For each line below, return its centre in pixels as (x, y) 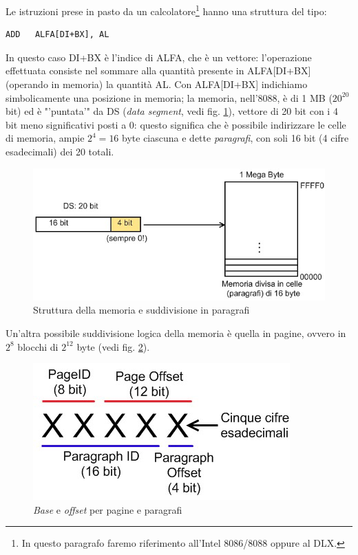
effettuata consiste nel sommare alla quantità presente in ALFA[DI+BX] (158, 70)
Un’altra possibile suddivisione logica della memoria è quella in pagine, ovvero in (176, 333)
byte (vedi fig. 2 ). (113, 346)
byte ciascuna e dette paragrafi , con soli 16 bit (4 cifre (235, 138)
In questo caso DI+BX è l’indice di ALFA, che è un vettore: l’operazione (159, 57)
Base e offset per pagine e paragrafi (108, 509)
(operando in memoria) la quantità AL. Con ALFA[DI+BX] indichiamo (157, 84)
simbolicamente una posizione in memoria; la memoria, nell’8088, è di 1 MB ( (169, 97)
